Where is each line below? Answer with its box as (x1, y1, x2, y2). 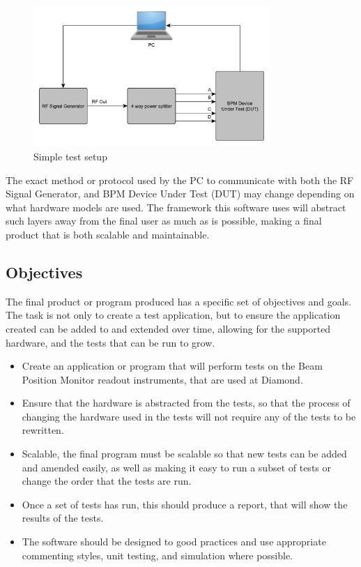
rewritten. (22, 423, 64, 437)
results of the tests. (22, 511, 104, 525)
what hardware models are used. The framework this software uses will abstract (6, 199, 346, 214)
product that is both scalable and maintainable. (6, 227, 210, 241)
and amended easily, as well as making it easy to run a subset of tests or (22, 460, 331, 474)
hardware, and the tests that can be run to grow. (6, 335, 215, 349)
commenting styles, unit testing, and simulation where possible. (22, 547, 293, 562)
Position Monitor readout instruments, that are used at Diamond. (22, 372, 303, 386)
